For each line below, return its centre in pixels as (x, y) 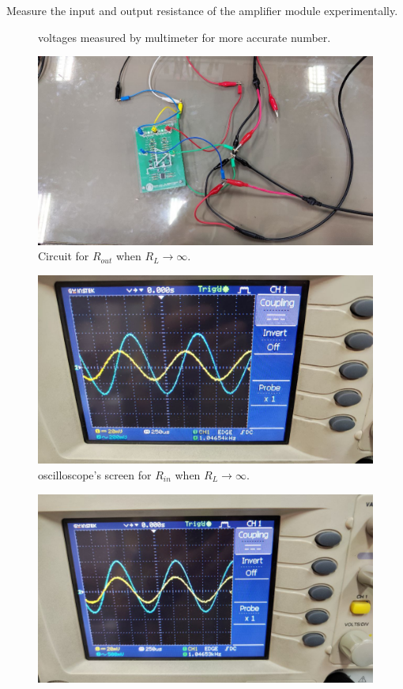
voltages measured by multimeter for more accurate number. (185, 37)
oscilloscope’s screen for (95, 474)
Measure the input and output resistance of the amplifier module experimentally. (202, 10)
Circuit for (64, 256)
